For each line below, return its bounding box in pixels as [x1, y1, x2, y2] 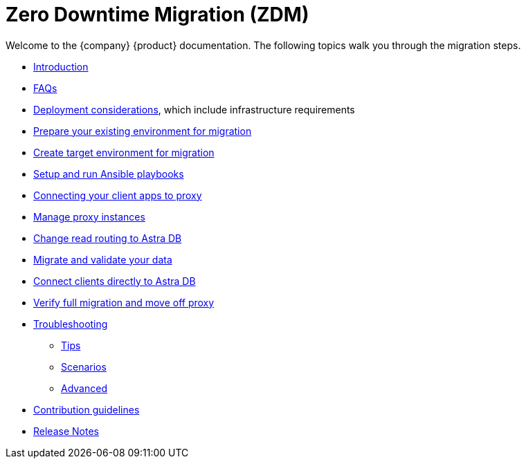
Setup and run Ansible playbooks [33, 167, 184, 180]
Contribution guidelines [33, 403, 140, 416]
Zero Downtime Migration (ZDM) [6, 3, 309, 26]
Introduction [33, 60, 89, 73]
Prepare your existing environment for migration [33, 124, 252, 137]
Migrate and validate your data [33, 253, 172, 266]
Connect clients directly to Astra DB [33, 275, 196, 287]
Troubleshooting [33, 317, 108, 330]
